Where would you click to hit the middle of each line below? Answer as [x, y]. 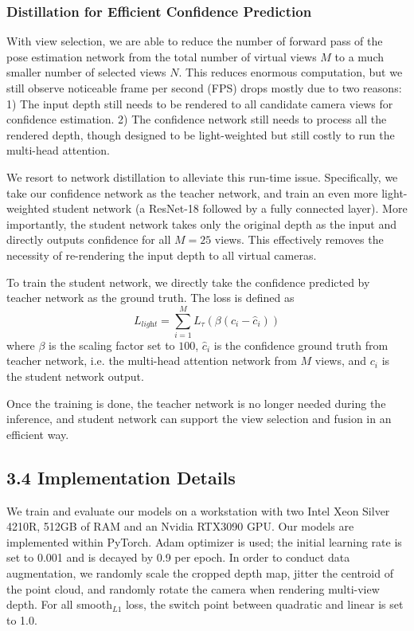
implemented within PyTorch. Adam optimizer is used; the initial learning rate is [204, 541]
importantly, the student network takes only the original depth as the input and [202, 223]
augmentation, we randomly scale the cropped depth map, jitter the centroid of [200, 572]
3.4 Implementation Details [121, 477]
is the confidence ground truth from [301, 345]
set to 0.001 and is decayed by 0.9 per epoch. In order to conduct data [178, 557]
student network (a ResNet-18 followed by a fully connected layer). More [230, 208]
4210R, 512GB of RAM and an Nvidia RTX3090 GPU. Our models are [180, 526]
